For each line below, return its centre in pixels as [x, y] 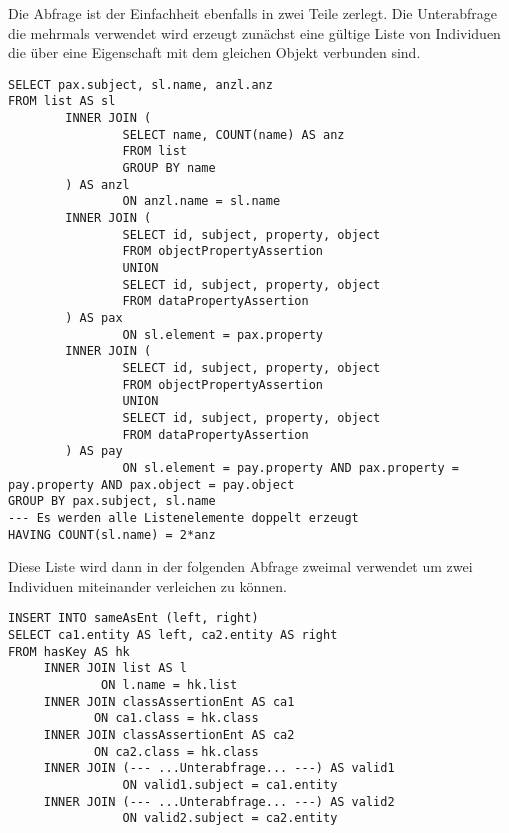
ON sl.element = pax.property [222, 334]
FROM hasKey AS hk [69, 651]
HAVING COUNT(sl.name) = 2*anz [112, 534]
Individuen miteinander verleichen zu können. [147, 585]
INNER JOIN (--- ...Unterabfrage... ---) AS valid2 [219, 801]
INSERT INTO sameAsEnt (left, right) [133, 618]
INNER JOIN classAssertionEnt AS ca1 [169, 701]
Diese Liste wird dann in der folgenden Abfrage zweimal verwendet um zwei [240, 566]
